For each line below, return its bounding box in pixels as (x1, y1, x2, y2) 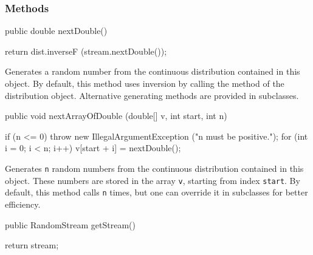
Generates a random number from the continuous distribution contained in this (5, 65, 300, 78)
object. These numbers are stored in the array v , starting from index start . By (5, 174, 300, 186)
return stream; (5, 239, 59, 251)
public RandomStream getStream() (5, 218, 136, 231)
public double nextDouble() (5, 24, 108, 37)
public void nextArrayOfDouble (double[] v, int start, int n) (5, 109, 227, 122)
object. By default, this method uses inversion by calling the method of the (5, 77, 284, 89)
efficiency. (5, 197, 41, 210)
